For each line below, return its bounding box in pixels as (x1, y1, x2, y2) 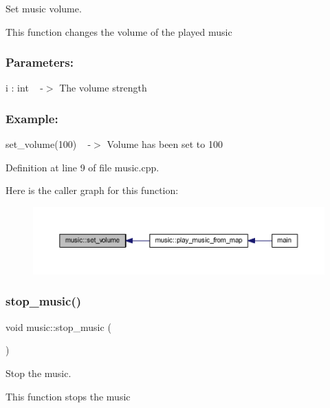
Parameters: (5, 54, 74, 71)
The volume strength (59, 80, 147, 95)
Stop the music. (5, 365, 71, 380)
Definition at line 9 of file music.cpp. (5, 160, 159, 174)
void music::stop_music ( (5, 319, 111, 334)
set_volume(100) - (5, 137, 91, 151)
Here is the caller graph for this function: (5, 183, 179, 197)
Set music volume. (5, 1, 82, 15)
